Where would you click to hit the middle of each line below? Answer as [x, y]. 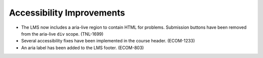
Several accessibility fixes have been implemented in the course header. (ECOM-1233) [108, 41]
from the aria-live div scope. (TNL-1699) [62, 34]
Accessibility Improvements [67, 13]
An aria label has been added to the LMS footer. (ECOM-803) [83, 48]
